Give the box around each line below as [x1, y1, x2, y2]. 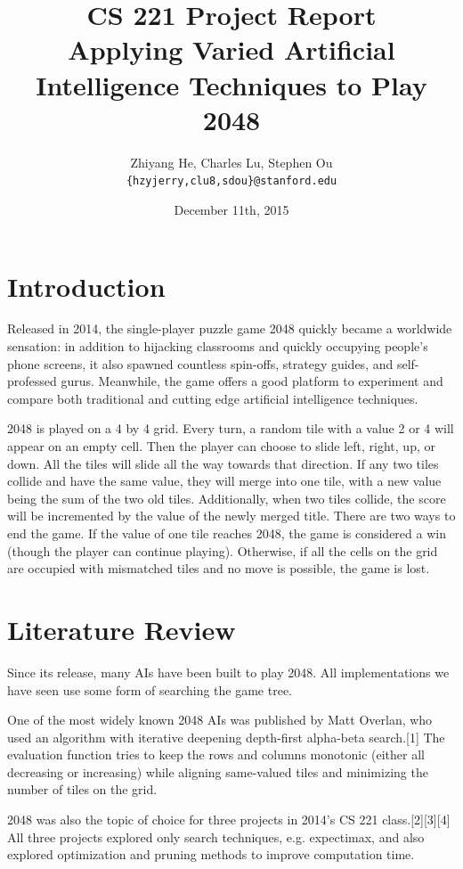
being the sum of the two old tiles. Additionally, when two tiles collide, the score [7, 488, 446, 507]
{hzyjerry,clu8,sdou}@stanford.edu [126, 175, 337, 188]
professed [7, 372, 57, 390]
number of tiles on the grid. [7, 780, 158, 799]
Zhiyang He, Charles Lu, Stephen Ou [130, 152, 333, 171]
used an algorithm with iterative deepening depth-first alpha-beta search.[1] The [7, 727, 445, 746]
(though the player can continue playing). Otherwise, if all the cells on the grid [7, 541, 438, 560]
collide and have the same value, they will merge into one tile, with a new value [7, 471, 442, 490]
